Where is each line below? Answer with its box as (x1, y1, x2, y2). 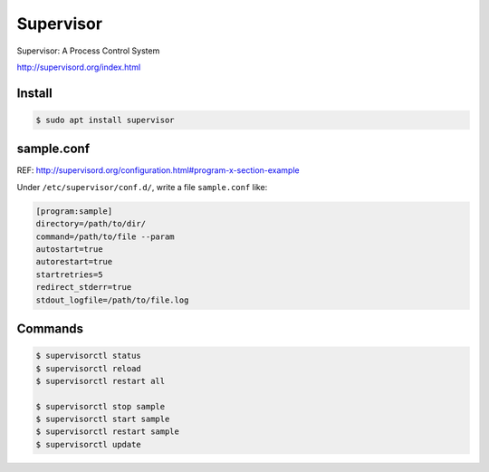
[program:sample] (35, 206, 113, 217)
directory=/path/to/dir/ (35, 218, 147, 229)
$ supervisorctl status (35, 351, 142, 361)
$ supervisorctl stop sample (35, 401, 166, 411)
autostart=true (35, 244, 103, 254)
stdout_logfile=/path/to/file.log (35, 294, 189, 305)
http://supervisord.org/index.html (16, 62, 141, 72)
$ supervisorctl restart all (35, 376, 166, 386)
